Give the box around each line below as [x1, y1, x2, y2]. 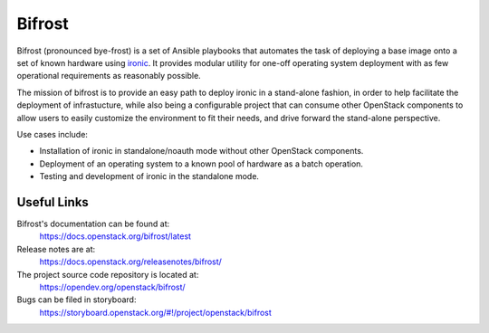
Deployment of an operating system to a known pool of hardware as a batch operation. [39, 158, 364, 169]
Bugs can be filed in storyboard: [16, 294, 137, 305]
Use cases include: [16, 128, 88, 139]
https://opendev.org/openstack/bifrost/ [39, 281, 186, 292]
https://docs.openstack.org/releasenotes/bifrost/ [39, 256, 222, 267]
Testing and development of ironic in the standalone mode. [39, 171, 260, 182]
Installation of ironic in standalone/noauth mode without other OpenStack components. [39, 146, 364, 157]
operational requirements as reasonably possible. [16, 71, 201, 81]
